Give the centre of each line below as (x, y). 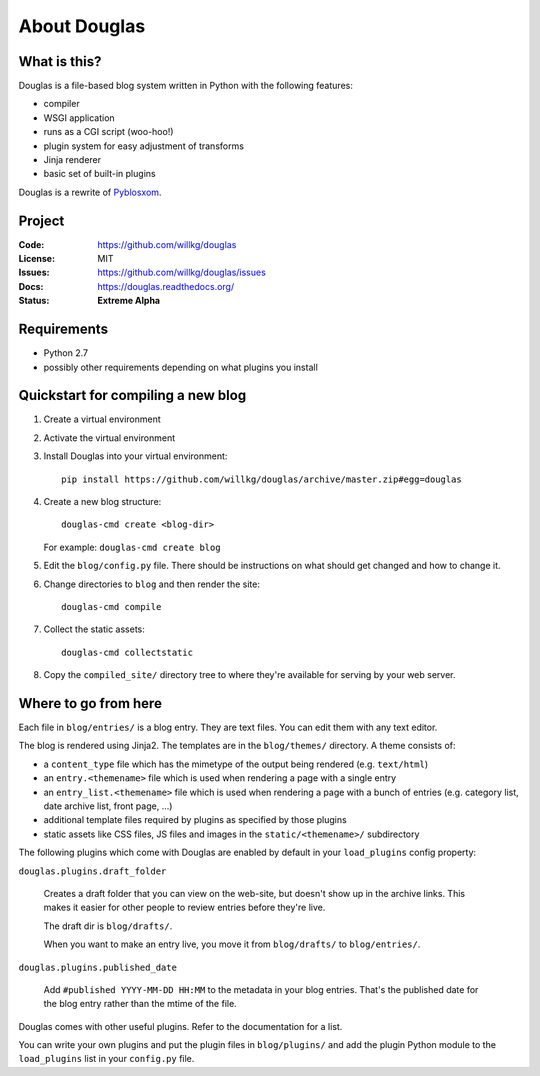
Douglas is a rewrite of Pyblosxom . (90, 192)
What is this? (60, 61)
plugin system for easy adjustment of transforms (144, 146)
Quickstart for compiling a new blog (132, 395)
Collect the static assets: (94, 629)
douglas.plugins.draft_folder (92, 871)
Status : (34, 301)
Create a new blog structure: (102, 502)
